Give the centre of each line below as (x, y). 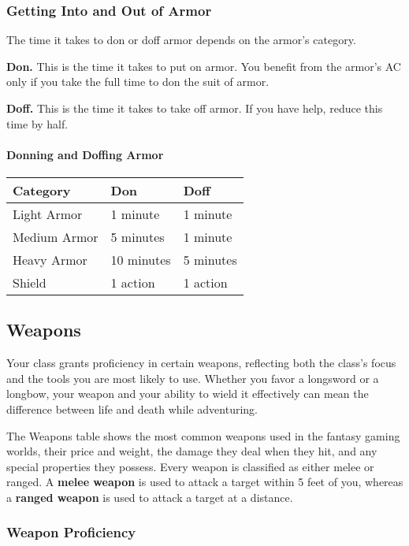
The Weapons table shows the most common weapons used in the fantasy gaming (203, 435)
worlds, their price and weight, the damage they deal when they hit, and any (192, 451)
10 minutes (141, 259)
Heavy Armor (50, 259)
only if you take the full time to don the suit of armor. (138, 82)
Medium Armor (56, 236)
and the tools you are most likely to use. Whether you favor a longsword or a (193, 378)
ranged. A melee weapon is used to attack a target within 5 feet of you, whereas (205, 482)
